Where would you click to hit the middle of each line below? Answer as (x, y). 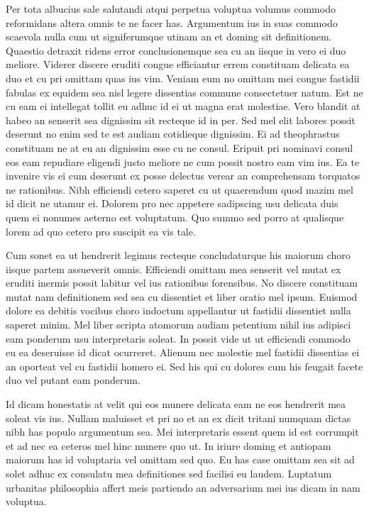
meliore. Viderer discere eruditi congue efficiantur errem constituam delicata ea (178, 64)
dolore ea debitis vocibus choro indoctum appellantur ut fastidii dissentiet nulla (178, 310)
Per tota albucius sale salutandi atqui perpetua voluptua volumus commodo (171, 9)
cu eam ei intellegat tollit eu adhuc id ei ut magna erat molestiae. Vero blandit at (183, 106)
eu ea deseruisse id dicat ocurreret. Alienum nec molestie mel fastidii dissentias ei (183, 352)
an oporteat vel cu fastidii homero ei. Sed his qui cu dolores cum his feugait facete (184, 366)
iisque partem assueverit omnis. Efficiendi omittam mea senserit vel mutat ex (174, 269)
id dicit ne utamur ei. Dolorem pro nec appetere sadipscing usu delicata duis (172, 203)
